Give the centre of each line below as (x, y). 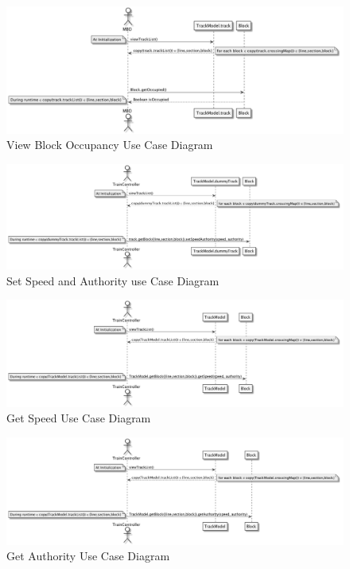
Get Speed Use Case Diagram (79, 418)
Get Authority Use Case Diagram (88, 556)
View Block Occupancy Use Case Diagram (110, 145)
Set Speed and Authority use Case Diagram (113, 280)
